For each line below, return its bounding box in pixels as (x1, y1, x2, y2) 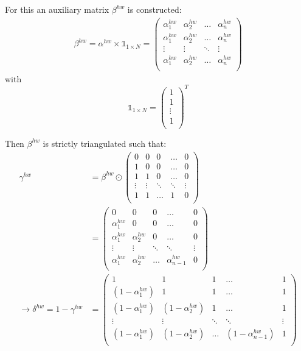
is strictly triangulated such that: (43, 136, 167, 149)
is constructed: (127, 3, 182, 15)
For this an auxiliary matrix (5, 3, 109, 15)
